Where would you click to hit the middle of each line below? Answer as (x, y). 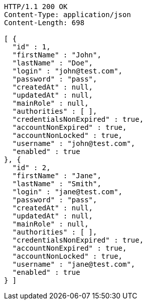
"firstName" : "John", (57, 55)
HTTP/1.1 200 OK (36, 7)
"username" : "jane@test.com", (74, 264)
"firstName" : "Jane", (57, 176)
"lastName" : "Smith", (57, 184)
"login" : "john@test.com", (67, 71)
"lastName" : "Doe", (53, 63)
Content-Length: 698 (44, 23)
